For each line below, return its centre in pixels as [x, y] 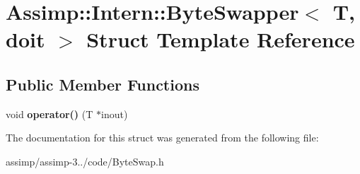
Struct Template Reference [221, 39]
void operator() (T [50, 114]
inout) [114, 114]
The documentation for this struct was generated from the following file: [162, 138]
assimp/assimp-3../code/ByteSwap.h [85, 161]
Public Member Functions [103, 84]
